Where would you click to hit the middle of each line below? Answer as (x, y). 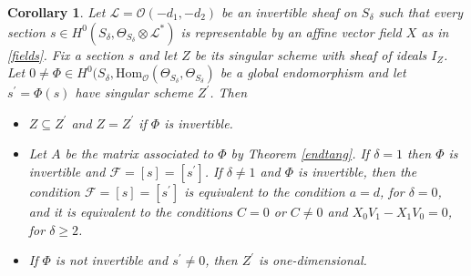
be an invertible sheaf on (289, 12)
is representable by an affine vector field (291, 31)
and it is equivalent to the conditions (131, 211)
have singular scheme (134, 92)
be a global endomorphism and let (313, 72)
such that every (421, 12)
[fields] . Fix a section (66, 54)
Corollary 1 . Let (56, 12)
